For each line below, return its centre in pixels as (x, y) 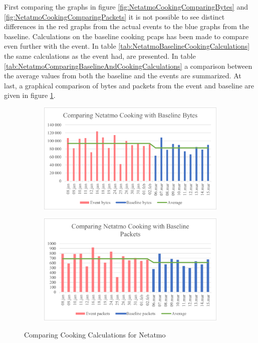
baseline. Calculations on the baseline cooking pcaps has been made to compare (126, 36)
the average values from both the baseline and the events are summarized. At (123, 76)
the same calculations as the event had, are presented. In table (100, 55)
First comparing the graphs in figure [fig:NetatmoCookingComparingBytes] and (126, 7)
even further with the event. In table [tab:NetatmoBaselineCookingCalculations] (127, 46)
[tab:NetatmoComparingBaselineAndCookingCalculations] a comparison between (128, 66)
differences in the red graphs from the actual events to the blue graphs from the (126, 26)
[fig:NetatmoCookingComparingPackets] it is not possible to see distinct (114, 16)
